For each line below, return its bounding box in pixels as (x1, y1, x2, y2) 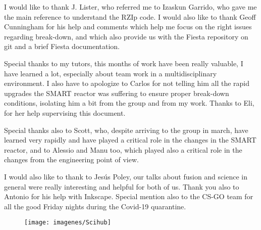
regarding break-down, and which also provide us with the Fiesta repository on (4, 31, 248, 41)
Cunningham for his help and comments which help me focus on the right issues (4, 21, 252, 32)
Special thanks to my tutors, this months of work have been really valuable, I (4, 58, 243, 68)
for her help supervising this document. (4, 107, 126, 118)
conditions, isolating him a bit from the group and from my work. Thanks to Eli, (4, 98, 254, 108)
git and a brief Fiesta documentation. (4, 41, 120, 52)
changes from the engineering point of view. (4, 154, 139, 165)
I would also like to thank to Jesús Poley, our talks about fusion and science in (4, 171, 247, 181)
